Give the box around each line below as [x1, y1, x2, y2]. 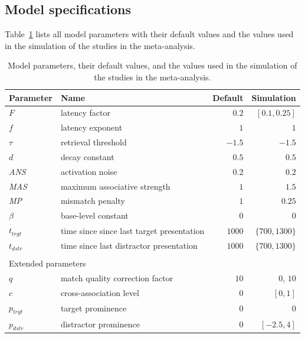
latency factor [60, 106, 110, 119]
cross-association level [60, 286, 139, 298]
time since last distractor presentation [60, 239, 198, 251]
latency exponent [60, 121, 123, 134]
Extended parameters [9, 256, 86, 269]
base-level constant [60, 209, 129, 222]
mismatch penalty [60, 194, 125, 207]
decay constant [60, 150, 114, 162]
